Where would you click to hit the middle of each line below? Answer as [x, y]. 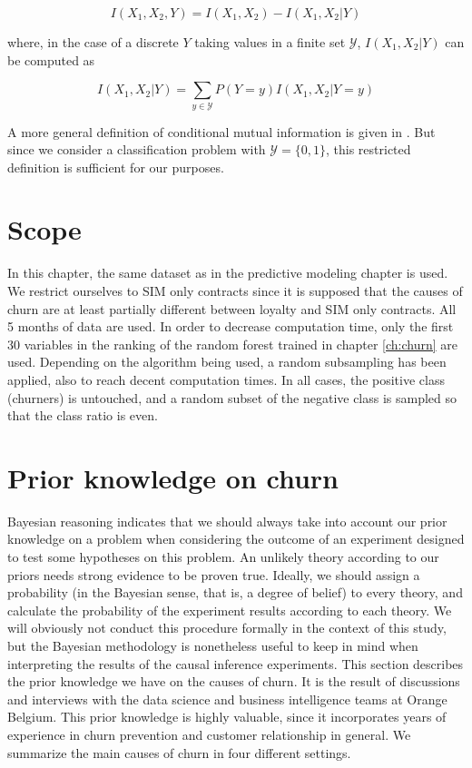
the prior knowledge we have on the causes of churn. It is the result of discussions [234, 681]
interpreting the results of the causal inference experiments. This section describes [236, 663]
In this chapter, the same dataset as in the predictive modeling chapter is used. [228, 273]
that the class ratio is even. [83, 415]
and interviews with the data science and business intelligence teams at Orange [227, 699]
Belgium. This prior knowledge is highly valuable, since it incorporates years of [227, 717]
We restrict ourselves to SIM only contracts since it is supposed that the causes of [235, 291]
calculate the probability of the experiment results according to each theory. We [230, 610]
